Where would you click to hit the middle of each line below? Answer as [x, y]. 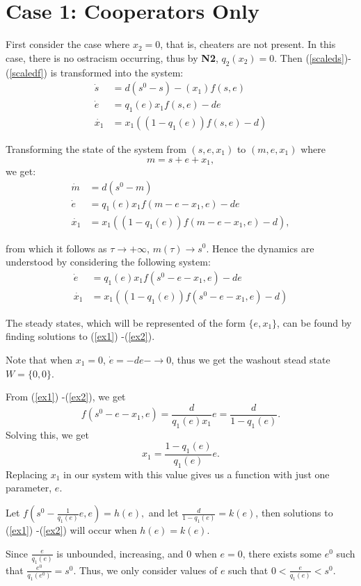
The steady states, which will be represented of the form [126, 322]
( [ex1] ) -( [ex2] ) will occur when [71, 530]
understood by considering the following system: [108, 262]
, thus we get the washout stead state [251, 359]
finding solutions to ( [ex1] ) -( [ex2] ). [80, 336]
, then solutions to [294, 513]
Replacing [27, 474]
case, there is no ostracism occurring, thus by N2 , [112, 57]
